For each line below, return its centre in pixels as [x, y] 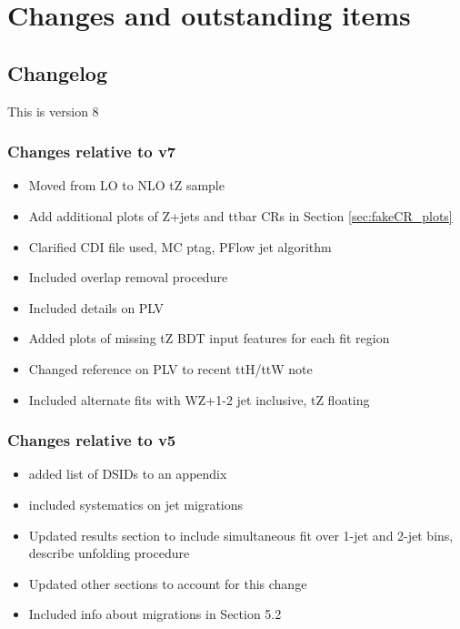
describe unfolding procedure [109, 553]
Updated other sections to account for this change [168, 583]
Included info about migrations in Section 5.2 [155, 614]
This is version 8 [53, 111]
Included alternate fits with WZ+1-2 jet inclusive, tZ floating [199, 399]
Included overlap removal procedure [128, 277]
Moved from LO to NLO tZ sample [126, 185]
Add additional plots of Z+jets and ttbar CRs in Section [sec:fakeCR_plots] [240, 215]
